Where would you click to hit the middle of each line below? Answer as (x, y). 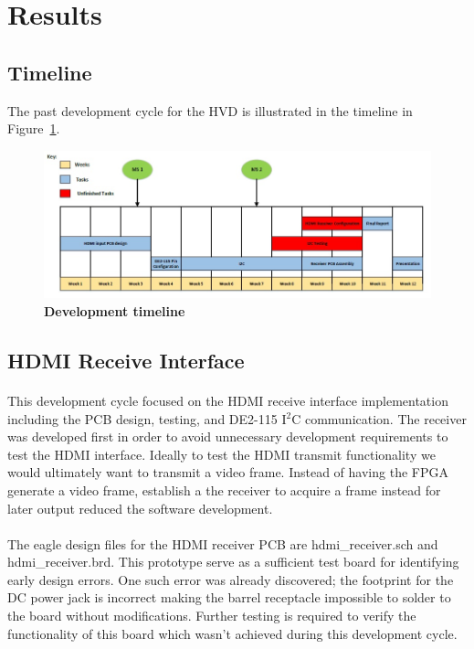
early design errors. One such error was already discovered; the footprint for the (231, 579)
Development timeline (115, 310)
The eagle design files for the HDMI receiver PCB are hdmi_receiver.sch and (223, 543)
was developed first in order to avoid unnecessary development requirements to (228, 436)
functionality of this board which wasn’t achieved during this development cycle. (232, 633)
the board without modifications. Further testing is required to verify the (212, 616)
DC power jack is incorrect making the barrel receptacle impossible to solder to (229, 597)
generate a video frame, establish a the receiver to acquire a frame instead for (224, 489)
